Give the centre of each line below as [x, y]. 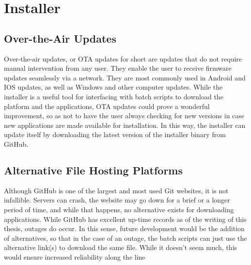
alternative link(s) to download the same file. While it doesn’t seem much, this [121, 247]
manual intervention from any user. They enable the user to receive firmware [118, 68]
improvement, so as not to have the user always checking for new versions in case [124, 116]
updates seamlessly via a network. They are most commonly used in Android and [125, 77]
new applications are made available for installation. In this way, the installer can [125, 125]
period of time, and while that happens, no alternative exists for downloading [119, 209]
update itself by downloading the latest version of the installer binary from [115, 134]
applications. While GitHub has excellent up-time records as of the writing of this [125, 219]
